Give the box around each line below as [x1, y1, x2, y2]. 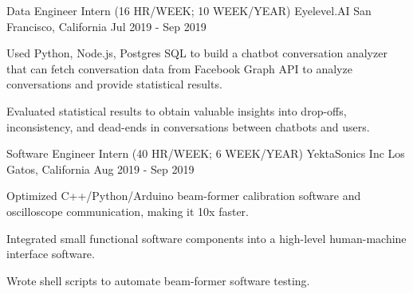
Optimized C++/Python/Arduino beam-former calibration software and [6, 187, 361, 204]
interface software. [6, 245, 95, 262]
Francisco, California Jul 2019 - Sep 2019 [6, 18, 206, 34]
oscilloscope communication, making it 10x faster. [6, 202, 249, 219]
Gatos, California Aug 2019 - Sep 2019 [6, 160, 195, 177]
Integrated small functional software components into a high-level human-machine [6, 229, 407, 246]
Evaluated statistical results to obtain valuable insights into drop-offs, [6, 102, 347, 119]
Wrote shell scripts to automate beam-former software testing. [6, 272, 310, 288]
